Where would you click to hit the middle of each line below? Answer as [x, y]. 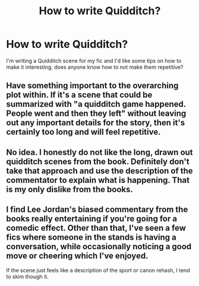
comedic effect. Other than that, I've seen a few [96, 228]
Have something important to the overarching [92, 86]
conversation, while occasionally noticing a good [99, 247]
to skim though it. [27, 277]
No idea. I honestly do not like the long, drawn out [99, 152]
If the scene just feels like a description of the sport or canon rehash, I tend [98, 270]
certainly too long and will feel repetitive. [83, 132]
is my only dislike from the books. [70, 189]
